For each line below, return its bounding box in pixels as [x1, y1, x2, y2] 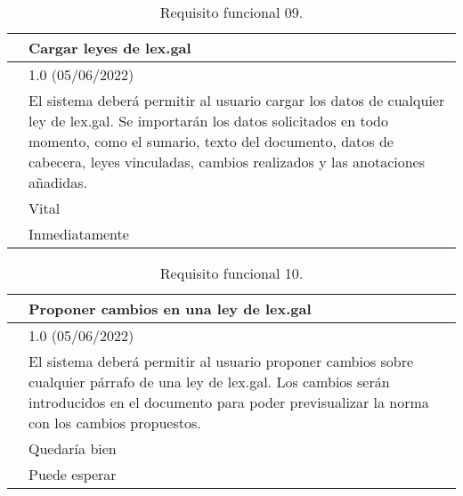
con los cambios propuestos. [28, 412, 201, 433]
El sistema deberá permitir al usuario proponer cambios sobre [28, 351, 414, 371]
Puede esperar [28, 464, 117, 484]
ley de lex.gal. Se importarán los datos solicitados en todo [28, 110, 389, 131]
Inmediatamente [28, 224, 129, 244]
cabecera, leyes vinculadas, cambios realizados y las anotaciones [28, 151, 426, 172]
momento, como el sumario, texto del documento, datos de [28, 131, 394, 151]
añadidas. [28, 172, 87, 192]
